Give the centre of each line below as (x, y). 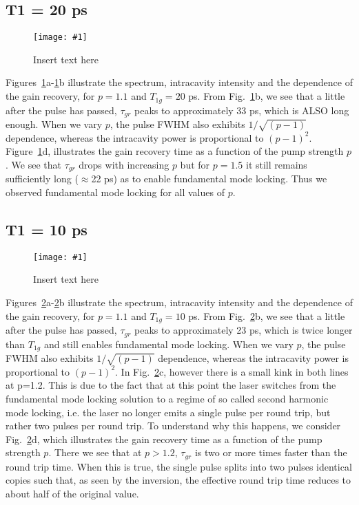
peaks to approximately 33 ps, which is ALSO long (242, 110)
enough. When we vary (54, 123)
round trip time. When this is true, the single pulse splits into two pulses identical (179, 466)
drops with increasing (124, 164)
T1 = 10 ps (47, 229)
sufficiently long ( (42, 179)
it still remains (276, 164)
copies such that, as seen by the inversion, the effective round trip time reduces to (178, 480)
